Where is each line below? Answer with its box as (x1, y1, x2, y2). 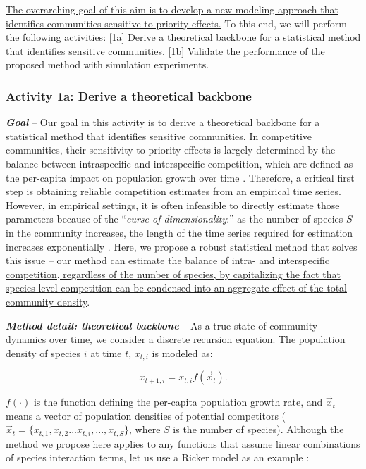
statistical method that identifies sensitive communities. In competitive (6, 128, 312, 143)
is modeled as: (152, 345, 213, 360)
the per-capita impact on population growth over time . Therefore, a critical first (6, 170, 355, 185)
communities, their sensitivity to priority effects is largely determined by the (6, 142, 336, 157)
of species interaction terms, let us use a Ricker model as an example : (6, 450, 310, 465)
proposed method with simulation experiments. (6, 57, 209, 72)
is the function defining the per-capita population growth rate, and (33, 394, 323, 409)
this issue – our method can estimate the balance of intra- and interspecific (6, 253, 329, 268)
